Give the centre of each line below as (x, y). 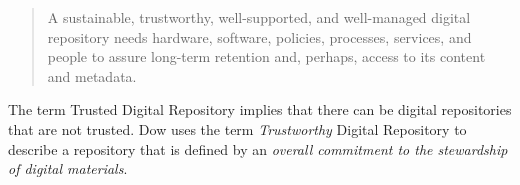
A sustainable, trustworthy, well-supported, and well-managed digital (259, 17)
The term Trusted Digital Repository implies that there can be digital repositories (260, 109)
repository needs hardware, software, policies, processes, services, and (259, 36)
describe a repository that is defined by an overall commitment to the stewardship (258, 148)
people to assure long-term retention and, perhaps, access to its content (266, 56)
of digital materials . (68, 168)
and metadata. (92, 75)
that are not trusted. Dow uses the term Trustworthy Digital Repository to (237, 128)
